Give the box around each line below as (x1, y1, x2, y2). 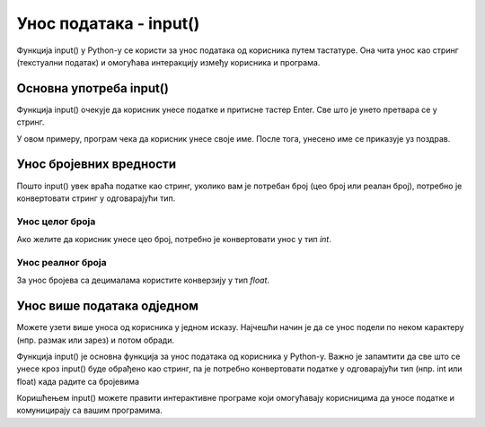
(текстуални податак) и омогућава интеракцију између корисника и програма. (16, 57, 321, 67)
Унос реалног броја (16, 256, 107, 268)
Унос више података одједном (16, 299, 199, 314)
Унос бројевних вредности (16, 157, 177, 172)
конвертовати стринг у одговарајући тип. (16, 193, 176, 204)
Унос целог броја (16, 215, 96, 228)
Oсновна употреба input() (16, 81, 170, 96)
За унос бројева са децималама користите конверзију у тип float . (16, 274, 269, 286)
